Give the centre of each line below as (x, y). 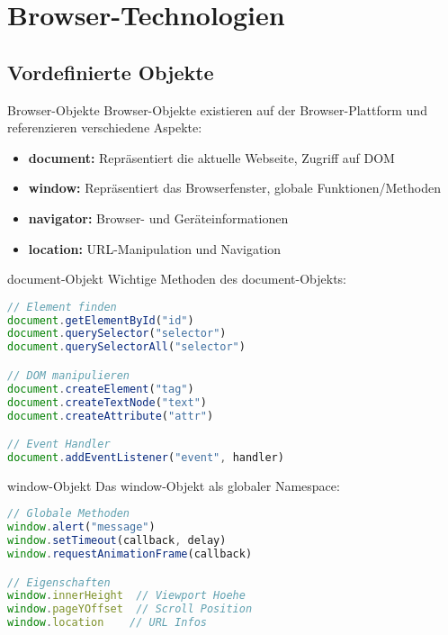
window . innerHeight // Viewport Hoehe (126, 596)
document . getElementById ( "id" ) (101, 320)
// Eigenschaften (59, 582)
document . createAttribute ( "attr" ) (111, 416)
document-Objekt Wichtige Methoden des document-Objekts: (177, 279)
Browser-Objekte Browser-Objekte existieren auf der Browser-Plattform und (217, 109)
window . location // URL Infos (107, 623)
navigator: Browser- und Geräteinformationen (158, 218)
